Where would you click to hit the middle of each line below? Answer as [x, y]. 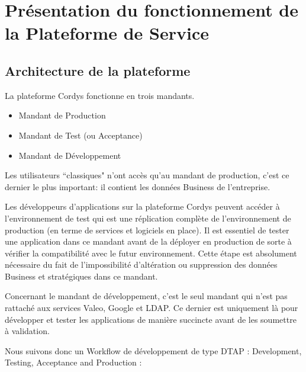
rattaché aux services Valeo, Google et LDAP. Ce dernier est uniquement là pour [152, 308]
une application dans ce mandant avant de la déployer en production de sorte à [148, 241]
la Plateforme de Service [107, 33]
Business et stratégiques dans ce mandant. [81, 276]
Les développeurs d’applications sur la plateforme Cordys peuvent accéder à [142, 206]
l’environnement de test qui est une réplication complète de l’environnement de [148, 218]
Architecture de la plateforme [98, 70]
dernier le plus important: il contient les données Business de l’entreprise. [138, 186]
